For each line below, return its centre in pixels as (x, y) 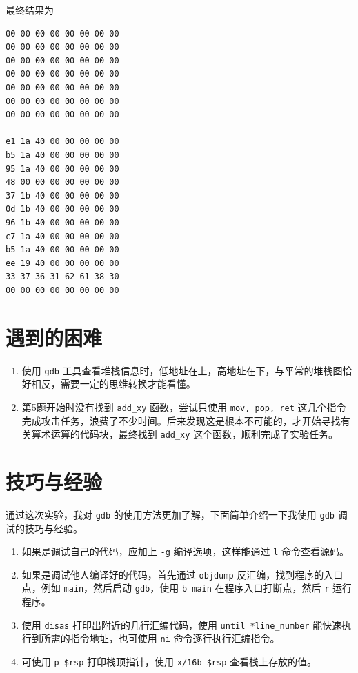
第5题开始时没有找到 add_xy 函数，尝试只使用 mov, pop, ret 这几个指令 (184, 406)
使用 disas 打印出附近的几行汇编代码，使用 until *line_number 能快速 (182, 624)
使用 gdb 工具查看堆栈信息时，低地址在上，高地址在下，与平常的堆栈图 (182, 370)
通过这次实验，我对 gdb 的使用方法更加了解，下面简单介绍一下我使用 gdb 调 (177, 514)
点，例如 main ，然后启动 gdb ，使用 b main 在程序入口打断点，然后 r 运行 (187, 588)
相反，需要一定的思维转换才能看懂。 (113, 384)
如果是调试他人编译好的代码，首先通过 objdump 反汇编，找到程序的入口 (182, 574)
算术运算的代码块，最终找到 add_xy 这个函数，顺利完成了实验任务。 (185, 434)
